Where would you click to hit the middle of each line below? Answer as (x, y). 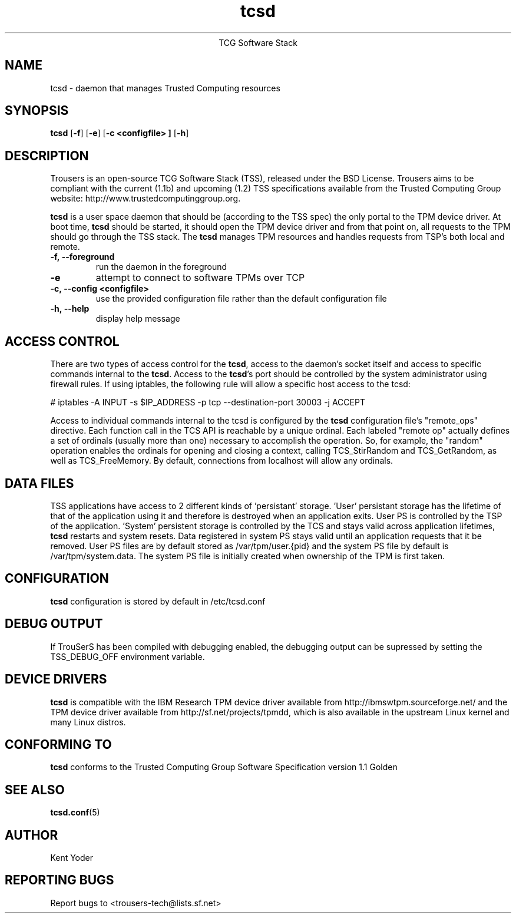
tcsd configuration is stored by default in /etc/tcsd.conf (158, 601)
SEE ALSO (35, 790)
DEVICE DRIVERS (56, 679)
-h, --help (70, 309)
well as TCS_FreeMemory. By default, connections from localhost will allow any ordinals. (222, 461)
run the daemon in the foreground (161, 267)
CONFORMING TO (58, 744)
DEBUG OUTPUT (54, 624)
